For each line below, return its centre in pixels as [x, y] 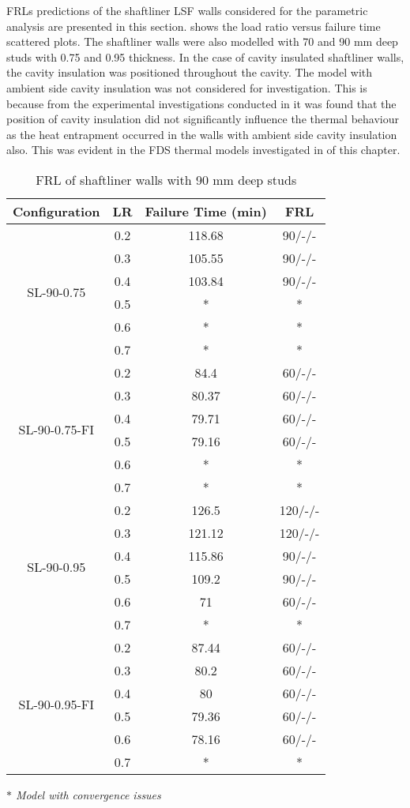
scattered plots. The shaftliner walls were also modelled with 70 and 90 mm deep [202, 41]
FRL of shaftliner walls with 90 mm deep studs [166, 179]
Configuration [56, 211]
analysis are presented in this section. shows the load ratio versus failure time [194, 26]
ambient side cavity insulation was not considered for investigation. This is [187, 87]
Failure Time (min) [206, 211]
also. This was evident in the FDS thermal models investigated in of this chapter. [203, 150]
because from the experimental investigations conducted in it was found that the [201, 103]
